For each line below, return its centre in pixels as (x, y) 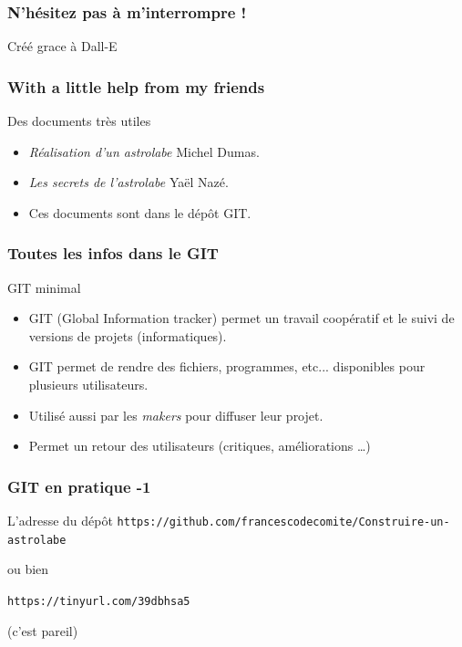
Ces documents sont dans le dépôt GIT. (140, 212)
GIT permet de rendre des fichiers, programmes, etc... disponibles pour (227, 366)
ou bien (28, 569)
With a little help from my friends (136, 86)
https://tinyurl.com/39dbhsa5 (99, 601)
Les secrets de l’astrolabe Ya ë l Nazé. (128, 182)
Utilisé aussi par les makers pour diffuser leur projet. (176, 415)
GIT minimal (44, 287)
